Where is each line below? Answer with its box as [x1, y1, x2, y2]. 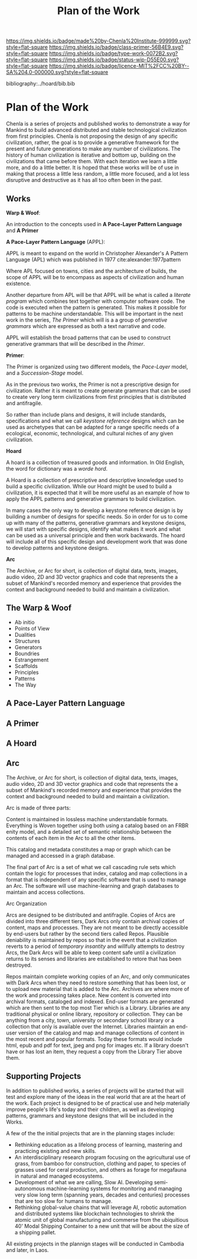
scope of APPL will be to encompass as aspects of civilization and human [6, 273, 184, 280]
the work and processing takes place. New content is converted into [6, 992, 171, 999]
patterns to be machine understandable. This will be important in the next [6, 310, 184, 317]
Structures [14, 637, 40, 645]
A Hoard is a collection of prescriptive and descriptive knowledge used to [6, 476, 184, 484]
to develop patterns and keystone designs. [6, 544, 110, 551]
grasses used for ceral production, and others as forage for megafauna [14, 1166, 186, 1173]
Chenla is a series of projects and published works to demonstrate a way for [6, 120, 191, 127]
